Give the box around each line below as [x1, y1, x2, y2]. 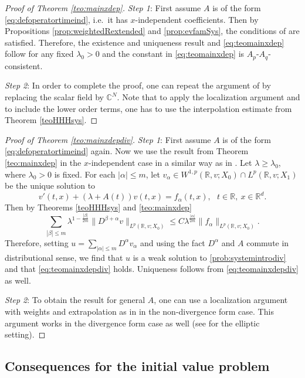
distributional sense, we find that [5, 251, 123, 263]
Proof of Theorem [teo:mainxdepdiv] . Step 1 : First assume [5, 133, 211, 145]
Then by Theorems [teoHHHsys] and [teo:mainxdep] [5, 201, 192, 213]
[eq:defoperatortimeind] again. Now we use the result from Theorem [5, 145, 249, 157]
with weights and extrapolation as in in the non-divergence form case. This [5, 305, 274, 317]
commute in [246, 236, 289, 248]
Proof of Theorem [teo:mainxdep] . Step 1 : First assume [5, 2, 201, 13]
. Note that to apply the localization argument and [117, 91, 300, 103]
